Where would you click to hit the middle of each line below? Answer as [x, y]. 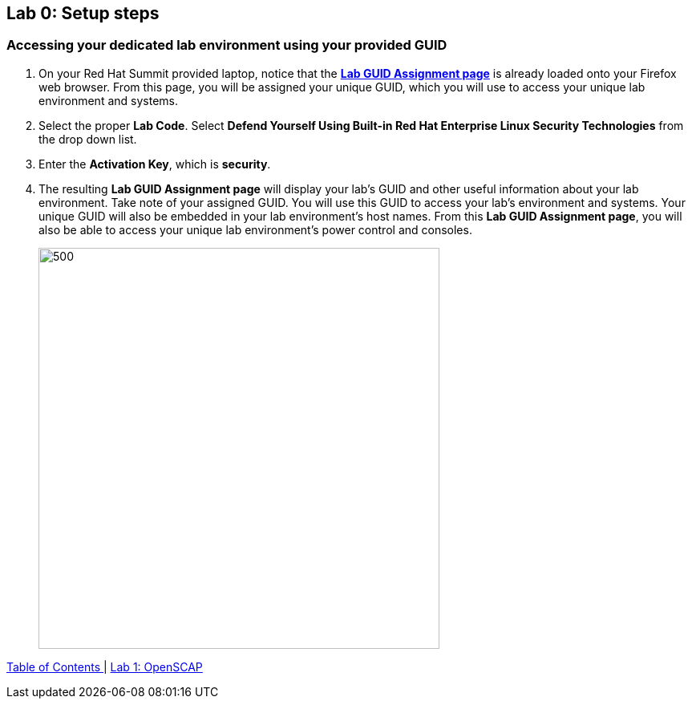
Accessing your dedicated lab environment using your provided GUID [227, 45]
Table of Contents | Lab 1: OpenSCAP [105, 667]
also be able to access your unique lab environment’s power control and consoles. [255, 229]
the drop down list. [88, 139]
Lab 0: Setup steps [83, 13]
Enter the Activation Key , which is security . [155, 164]
